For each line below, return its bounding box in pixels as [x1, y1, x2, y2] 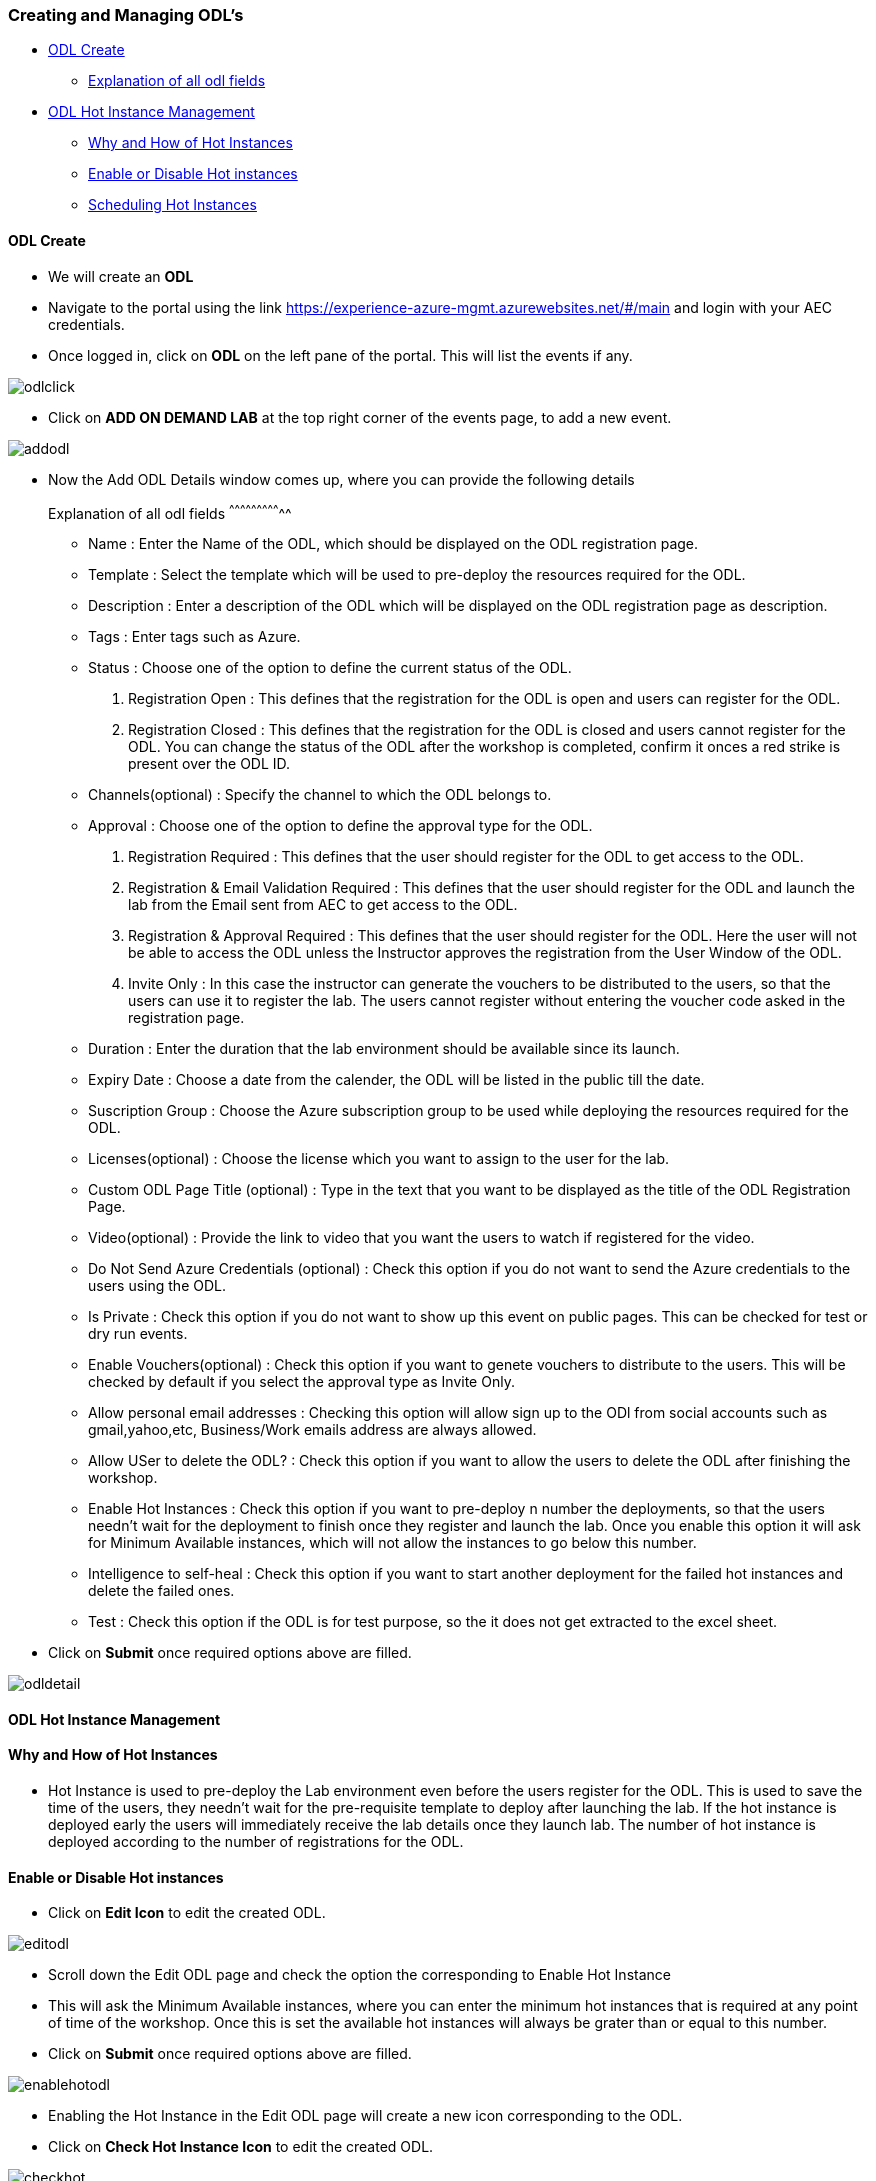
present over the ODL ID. [128, 755, 291, 773]
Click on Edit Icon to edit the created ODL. [48, 1904, 326, 1922]
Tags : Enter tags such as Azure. [88, 628, 301, 646]
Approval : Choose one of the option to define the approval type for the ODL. [88, 817, 593, 835]
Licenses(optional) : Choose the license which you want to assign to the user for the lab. [88, 1150, 670, 1168]
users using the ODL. [88, 1277, 226, 1295]
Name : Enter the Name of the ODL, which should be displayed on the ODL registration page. [88, 535, 699, 553]
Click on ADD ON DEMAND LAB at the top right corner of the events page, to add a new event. [48, 408, 672, 426]
